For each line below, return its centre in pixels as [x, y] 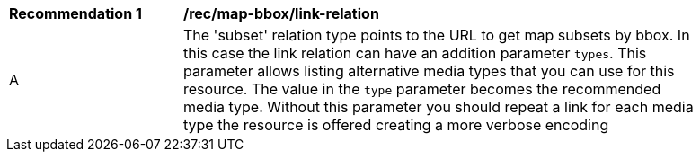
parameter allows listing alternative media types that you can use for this [429, 71]
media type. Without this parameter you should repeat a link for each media [439, 107]
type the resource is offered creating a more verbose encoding [396, 125]
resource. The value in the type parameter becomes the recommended [422, 89]
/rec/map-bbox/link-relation [281, 13]
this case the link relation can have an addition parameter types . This [415, 53]
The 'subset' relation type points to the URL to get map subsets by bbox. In [437, 35]
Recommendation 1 [75, 13]
